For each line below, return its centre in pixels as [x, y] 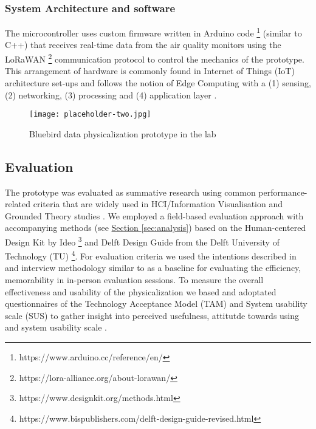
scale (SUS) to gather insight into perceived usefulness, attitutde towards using [152, 315]
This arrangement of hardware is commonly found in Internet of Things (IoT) [150, 71]
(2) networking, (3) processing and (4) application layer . [111, 94]
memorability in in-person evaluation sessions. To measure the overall [134, 280]
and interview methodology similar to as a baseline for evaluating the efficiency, [153, 268]
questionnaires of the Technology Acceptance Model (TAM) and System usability [156, 304]
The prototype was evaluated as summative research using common [130, 192]
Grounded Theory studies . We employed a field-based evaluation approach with [154, 215]
